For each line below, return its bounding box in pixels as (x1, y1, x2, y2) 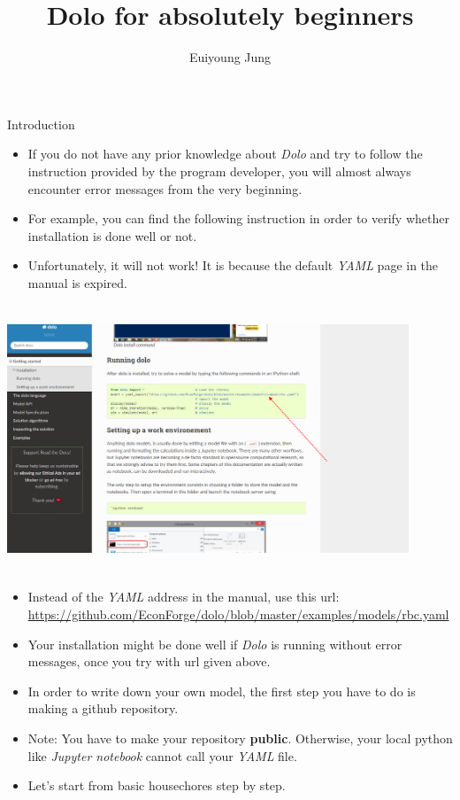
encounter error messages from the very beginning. (27, 179, 303, 198)
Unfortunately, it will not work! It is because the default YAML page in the (27, 256, 439, 275)
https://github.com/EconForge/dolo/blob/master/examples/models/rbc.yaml (27, 605, 449, 624)
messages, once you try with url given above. (27, 652, 271, 671)
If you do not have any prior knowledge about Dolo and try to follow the (27, 144, 423, 163)
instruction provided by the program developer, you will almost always (27, 161, 411, 180)
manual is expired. (27, 273, 127, 291)
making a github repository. (27, 699, 179, 718)
